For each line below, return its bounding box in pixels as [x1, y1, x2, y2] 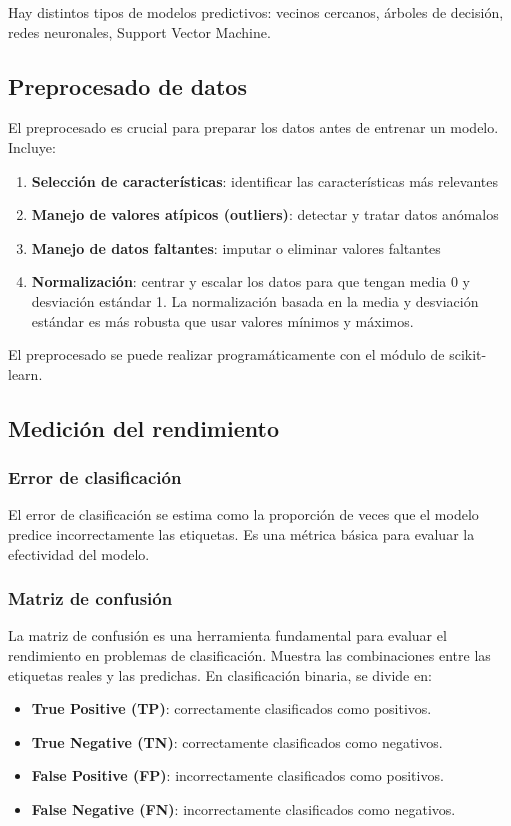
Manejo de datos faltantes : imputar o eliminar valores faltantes [31, 237, 441, 258]
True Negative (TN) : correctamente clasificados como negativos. [31, 731, 443, 752]
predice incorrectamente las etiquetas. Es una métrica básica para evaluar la [8, 523, 475, 544]
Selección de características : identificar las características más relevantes [31, 170, 498, 191]
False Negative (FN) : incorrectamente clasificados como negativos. [31, 798, 456, 819]
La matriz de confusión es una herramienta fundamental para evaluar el [8, 625, 447, 646]
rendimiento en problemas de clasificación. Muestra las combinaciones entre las [8, 644, 491, 665]
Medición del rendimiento [8, 412, 279, 443]
